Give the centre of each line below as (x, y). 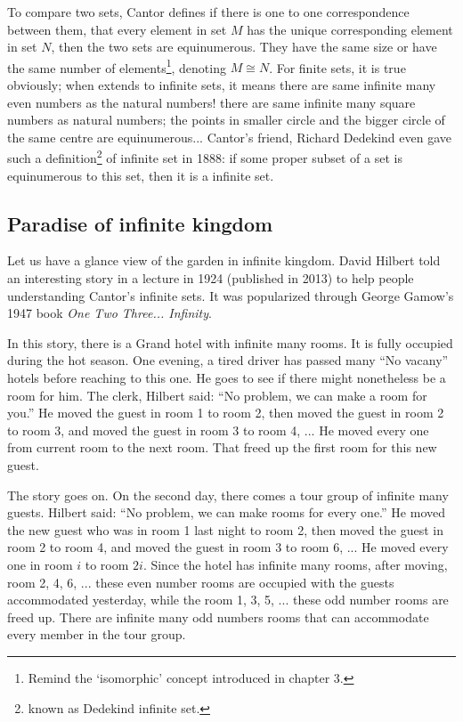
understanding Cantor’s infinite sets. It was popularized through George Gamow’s (231, 295)
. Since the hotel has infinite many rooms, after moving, (295, 564)
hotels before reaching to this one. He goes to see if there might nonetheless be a (227, 378)
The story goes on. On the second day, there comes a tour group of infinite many (228, 495)
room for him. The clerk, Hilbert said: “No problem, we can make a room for (217, 395)
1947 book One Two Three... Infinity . (110, 313)
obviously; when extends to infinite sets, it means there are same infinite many (222, 85)
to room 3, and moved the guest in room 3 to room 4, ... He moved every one (218, 430)
